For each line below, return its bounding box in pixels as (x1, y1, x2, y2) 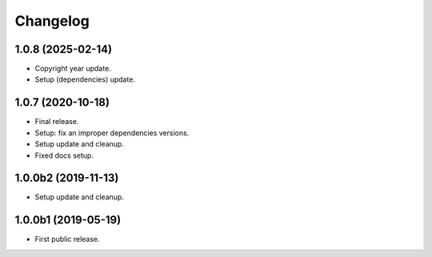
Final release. (34, 117, 79, 126)
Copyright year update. (34, 64, 111, 74)
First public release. (34, 235, 100, 244)
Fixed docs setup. (34, 151, 94, 160)
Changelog (14, 12, 90, 30)
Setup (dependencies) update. (34, 74, 136, 84)
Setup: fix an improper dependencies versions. (34, 128, 190, 138)
